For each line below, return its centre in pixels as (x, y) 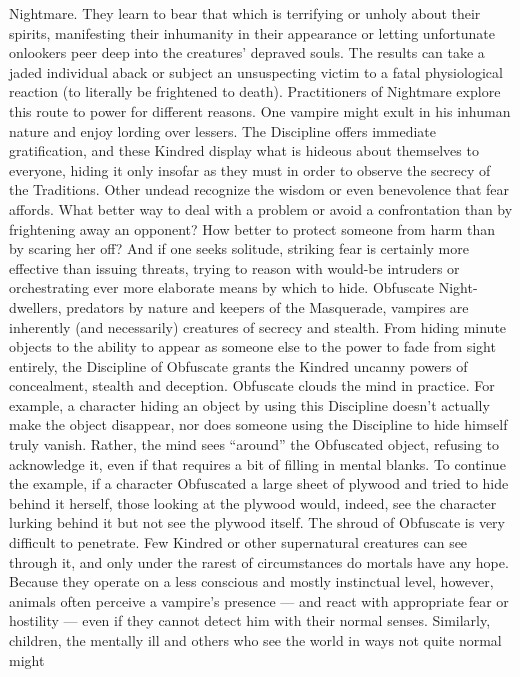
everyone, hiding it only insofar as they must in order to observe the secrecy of (250, 169)
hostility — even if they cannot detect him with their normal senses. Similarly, (250, 620)
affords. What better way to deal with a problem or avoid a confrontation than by (261, 208)
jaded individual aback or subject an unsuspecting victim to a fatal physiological (256, 71)
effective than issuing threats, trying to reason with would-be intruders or (234, 267)
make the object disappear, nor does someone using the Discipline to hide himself (258, 424)
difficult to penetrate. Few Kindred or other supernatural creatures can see (238, 542)
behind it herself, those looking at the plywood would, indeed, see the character (253, 502)
